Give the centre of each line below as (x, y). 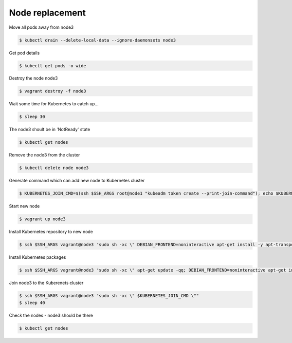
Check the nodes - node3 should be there (51, 315)
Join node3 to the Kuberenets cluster (46, 283)
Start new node (24, 206)
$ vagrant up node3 (42, 219)
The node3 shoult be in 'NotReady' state (49, 130)
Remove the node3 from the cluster (45, 155)
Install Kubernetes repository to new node (51, 232)
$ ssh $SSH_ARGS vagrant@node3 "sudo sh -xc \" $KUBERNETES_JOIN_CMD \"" (109, 296)
